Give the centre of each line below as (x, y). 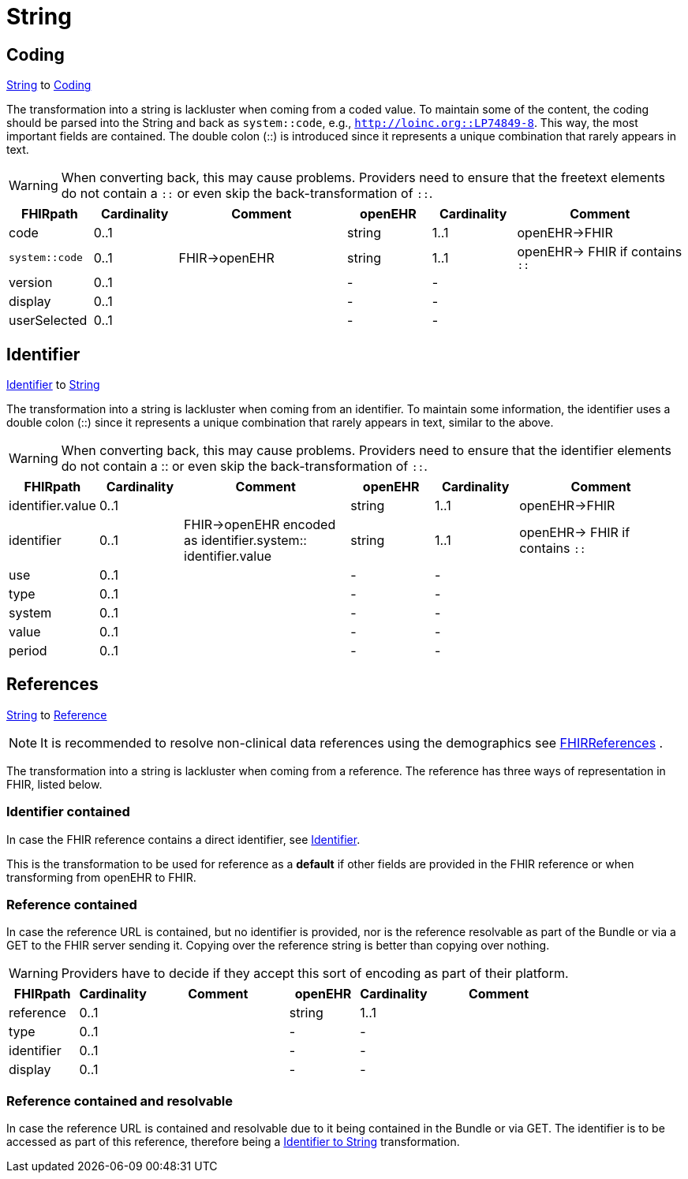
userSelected (48, 321)
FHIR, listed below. (54, 784)
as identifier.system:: (245, 541)
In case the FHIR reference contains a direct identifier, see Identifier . (183, 839)
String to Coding (49, 85)
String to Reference (57, 714)
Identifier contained (68, 812)
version (31, 283)
